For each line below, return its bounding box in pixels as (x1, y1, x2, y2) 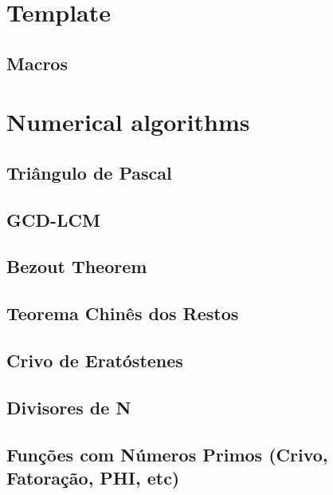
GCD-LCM (6, 207, 100, 232)
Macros (6, 50, 68, 75)
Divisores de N (6, 394, 131, 419)
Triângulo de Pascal (6, 160, 172, 184)
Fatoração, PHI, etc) (6, 465, 180, 489)
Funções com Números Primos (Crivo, (6, 442, 328, 466)
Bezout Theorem (6, 254, 147, 279)
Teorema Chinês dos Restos (6, 301, 239, 326)
